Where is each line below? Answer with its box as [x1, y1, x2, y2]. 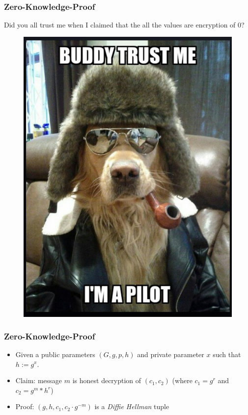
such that [213, 349, 241, 359]
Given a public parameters [15, 349, 95, 359]
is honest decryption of [72, 375, 141, 386]
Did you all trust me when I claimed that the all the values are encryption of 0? [4, 20, 245, 30]
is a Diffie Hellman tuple [94, 401, 169, 412]
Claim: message [15, 375, 62, 386]
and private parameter [137, 349, 204, 359]
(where [172, 375, 193, 386]
